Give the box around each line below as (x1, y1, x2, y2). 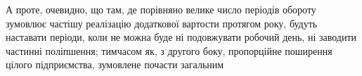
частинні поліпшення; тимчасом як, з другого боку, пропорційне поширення (6, 43, 332, 58)
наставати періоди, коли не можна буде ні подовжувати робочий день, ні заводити (6, 30, 357, 44)
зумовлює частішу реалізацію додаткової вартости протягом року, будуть (6, 15, 318, 30)
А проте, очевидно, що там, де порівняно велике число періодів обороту (6, 2, 316, 16)
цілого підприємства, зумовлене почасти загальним (6, 57, 224, 72)
